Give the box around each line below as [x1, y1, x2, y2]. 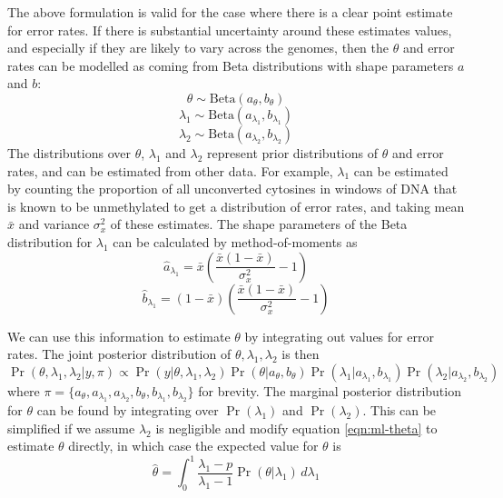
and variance [18, 214, 90, 234]
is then [281, 344, 320, 364]
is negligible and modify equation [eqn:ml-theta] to [155, 418, 438, 437]
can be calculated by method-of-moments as [113, 232, 358, 251]
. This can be [362, 401, 437, 420]
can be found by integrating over [36, 401, 219, 420]
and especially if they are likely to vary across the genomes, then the [7, 38, 389, 57]
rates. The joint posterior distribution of [7, 344, 232, 364]
